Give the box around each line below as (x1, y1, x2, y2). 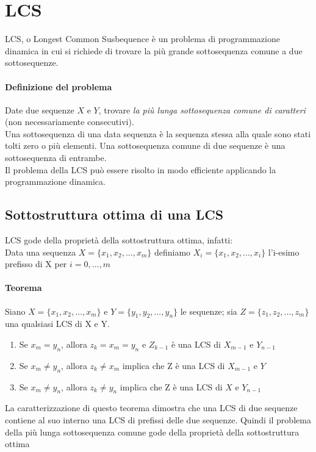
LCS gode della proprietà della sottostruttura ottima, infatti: (5, 234, 233, 246)
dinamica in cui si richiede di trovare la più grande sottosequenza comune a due (5, 44, 303, 57)
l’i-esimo (268, 245, 300, 258)
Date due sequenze (5, 103, 74, 116)
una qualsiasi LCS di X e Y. (5, 317, 110, 330)
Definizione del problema (5, 80, 112, 93)
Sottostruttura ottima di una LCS (5, 205, 224, 224)
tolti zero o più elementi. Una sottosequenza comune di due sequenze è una (5, 139, 285, 152)
